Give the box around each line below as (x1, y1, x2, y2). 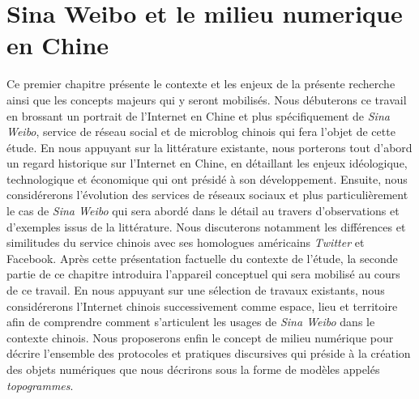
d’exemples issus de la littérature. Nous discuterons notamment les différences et (6, 218, 406, 235)
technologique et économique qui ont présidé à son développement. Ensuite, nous (6, 170, 408, 187)
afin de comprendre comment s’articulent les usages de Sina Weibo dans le (6, 313, 375, 330)
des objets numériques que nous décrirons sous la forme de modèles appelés (6, 361, 380, 377)
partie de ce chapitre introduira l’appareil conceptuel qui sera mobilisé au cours (6, 265, 400, 282)
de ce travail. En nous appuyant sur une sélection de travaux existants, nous (6, 282, 385, 299)
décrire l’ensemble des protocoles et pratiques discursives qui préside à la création (6, 345, 411, 362)
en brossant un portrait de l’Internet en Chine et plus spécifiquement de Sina (6, 107, 390, 124)
